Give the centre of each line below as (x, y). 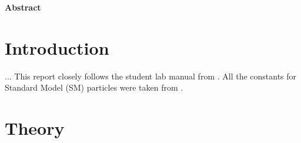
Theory (35, 128)
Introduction (57, 47)
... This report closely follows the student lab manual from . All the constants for (151, 76)
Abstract (23, 7)
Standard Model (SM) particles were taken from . (94, 87)
